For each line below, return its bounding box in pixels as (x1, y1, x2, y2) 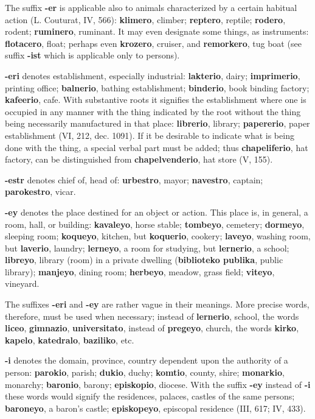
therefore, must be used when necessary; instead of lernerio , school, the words (5, 309, 299, 322)
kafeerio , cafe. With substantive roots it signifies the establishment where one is (5, 93, 306, 106)
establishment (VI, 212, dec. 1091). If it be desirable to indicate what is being (5, 129, 294, 141)
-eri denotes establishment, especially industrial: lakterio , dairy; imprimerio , (5, 69, 300, 82)
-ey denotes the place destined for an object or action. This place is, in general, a (5, 205, 308, 218)
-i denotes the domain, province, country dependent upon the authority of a (5, 354, 288, 367)
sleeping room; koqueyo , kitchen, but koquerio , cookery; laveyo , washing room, (5, 230, 311, 242)
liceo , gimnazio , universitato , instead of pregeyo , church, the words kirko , (5, 322, 299, 334)
